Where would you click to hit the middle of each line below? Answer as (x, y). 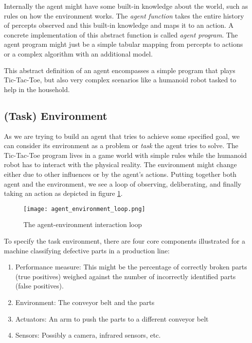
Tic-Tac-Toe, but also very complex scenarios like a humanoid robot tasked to (120, 80)
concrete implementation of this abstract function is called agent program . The (121, 34)
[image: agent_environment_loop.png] (84, 209)
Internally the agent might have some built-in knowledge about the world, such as (126, 6)
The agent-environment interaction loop (83, 224)
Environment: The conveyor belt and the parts (85, 302)
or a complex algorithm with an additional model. (78, 53)
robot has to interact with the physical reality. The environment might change (120, 164)
